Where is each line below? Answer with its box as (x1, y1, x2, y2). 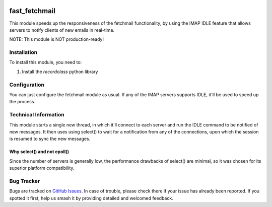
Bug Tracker (9, 177, 40, 184)
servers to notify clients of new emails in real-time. (9, 27, 115, 33)
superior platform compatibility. (9, 165, 75, 171)
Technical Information (9, 111, 65, 118)
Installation (9, 49, 38, 56)
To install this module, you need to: (9, 59, 82, 65)
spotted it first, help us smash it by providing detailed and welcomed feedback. (9, 195, 173, 201)
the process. (9, 99, 35, 105)
